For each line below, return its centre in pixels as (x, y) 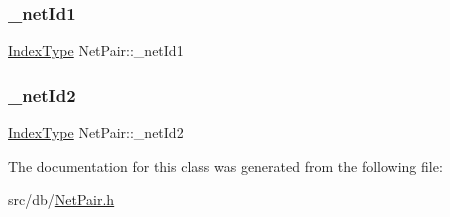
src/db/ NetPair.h (61, 199)
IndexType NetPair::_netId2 (96, 132)
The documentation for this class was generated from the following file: (225, 165)
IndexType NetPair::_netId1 (96, 50)
